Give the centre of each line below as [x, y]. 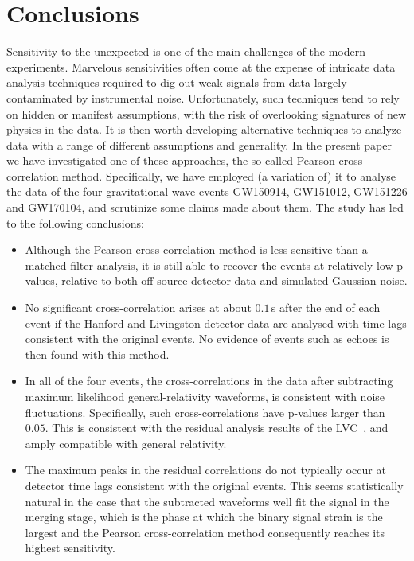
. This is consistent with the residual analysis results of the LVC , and [217, 428]
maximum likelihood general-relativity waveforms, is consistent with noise [205, 396]
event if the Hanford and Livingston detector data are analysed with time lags [216, 323]
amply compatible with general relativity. [126, 443]
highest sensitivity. [70, 548]
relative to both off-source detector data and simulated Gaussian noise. [234, 280]
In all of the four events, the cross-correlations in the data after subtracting [209, 381]
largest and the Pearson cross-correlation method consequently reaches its [205, 532]
